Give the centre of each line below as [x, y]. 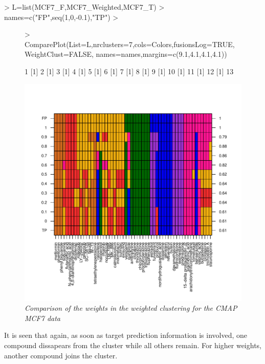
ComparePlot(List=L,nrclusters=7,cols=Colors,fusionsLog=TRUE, [130, 44]
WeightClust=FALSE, [59, 54]
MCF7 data [42, 318]
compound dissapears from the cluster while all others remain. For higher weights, [133, 345]
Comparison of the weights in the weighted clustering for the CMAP [131, 308]
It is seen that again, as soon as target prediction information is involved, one [126, 335]
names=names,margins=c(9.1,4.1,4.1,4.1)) [161, 54]
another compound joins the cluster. [61, 355]
